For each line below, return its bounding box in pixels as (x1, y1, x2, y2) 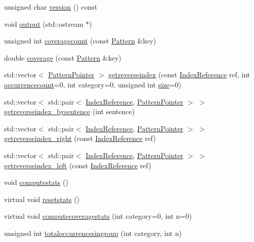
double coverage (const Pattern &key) (4, 52, 121, 63)
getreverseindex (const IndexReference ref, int (108, 69, 250, 80)
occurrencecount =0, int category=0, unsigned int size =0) (4, 79, 181, 89)
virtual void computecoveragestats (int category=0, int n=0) (4, 211, 192, 221)
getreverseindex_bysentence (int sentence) (4, 106, 135, 117)
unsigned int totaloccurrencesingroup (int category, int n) (4, 227, 182, 238)
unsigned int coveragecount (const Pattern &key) (4, 35, 156, 46)
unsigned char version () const (4, 2, 98, 12)
